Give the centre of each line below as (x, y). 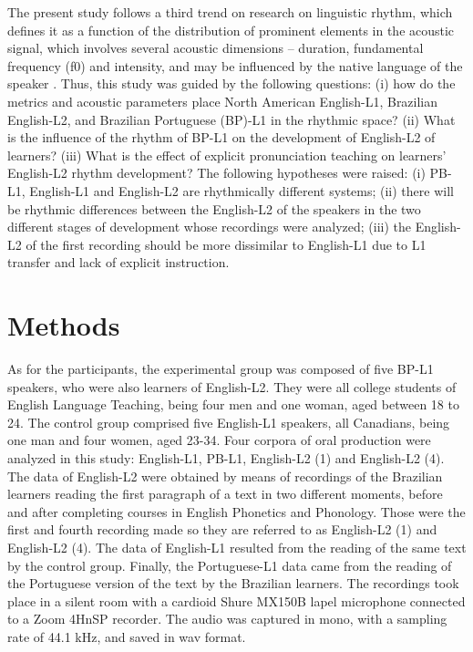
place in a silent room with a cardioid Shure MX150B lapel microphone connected (236, 600)
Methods (64, 325)
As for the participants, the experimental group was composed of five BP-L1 (221, 369)
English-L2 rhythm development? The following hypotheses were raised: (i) (216, 173)
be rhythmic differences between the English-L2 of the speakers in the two (214, 208)
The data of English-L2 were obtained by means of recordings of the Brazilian (225, 476)
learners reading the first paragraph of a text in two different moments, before (225, 494)
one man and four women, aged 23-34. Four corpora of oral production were (219, 440)
